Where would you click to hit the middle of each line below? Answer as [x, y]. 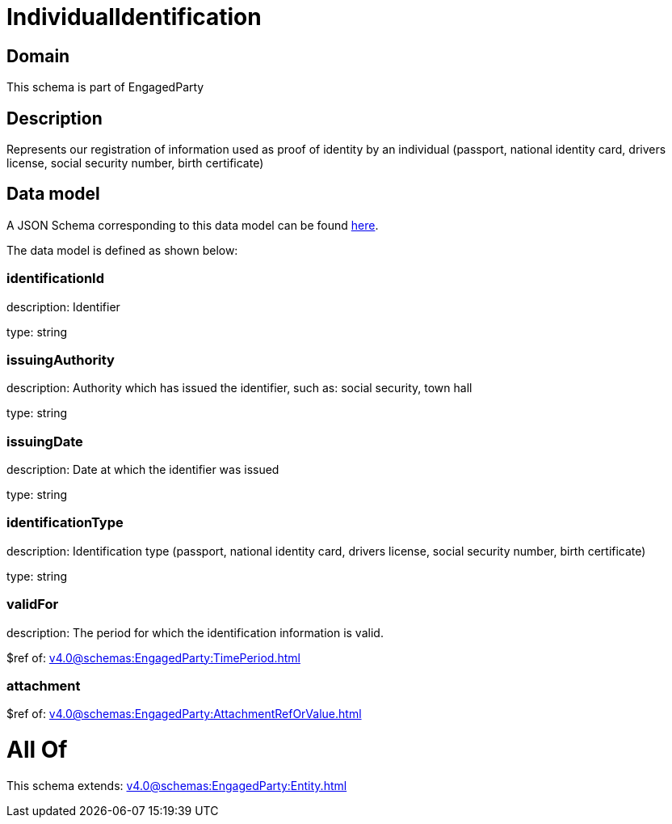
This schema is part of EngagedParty [105, 87]
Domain [38, 56]
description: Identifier [63, 306]
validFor [33, 604]
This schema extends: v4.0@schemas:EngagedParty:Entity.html [177, 785]
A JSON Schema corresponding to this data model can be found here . [193, 225]
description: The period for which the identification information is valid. [195, 632]
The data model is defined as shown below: [122, 250]
